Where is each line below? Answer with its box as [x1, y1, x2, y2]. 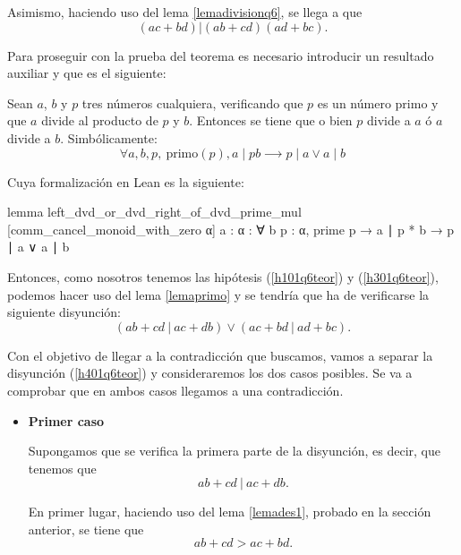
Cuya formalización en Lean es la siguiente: [7, 172, 244, 191]
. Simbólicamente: [60, 128, 158, 147]
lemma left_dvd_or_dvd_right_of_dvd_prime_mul [7, 202, 302, 221]
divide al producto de [41, 111, 158, 130]
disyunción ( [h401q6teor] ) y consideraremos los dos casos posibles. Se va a [7, 363, 413, 382]
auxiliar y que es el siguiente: [7, 64, 166, 82]
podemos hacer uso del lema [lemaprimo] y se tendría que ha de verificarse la [7, 285, 430, 303]
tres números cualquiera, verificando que [81, 93, 303, 112]
